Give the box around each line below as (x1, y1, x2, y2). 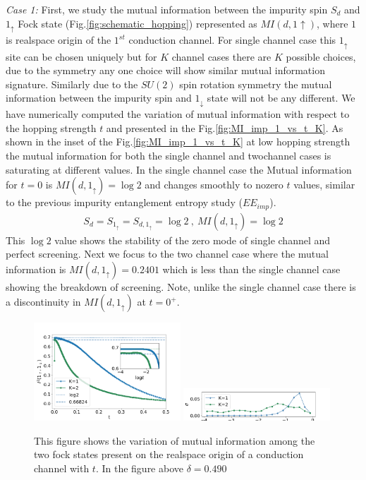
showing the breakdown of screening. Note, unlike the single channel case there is (6, 279, 356, 294)
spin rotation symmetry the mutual (179, 76, 332, 91)
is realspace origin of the (6, 32, 111, 47)
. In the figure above (95, 460, 184, 475)
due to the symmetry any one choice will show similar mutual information (6, 63, 325, 78)
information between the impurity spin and (6, 90, 192, 105)
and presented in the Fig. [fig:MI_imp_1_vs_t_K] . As (106, 120, 343, 135)
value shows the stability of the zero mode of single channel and (54, 232, 331, 247)
